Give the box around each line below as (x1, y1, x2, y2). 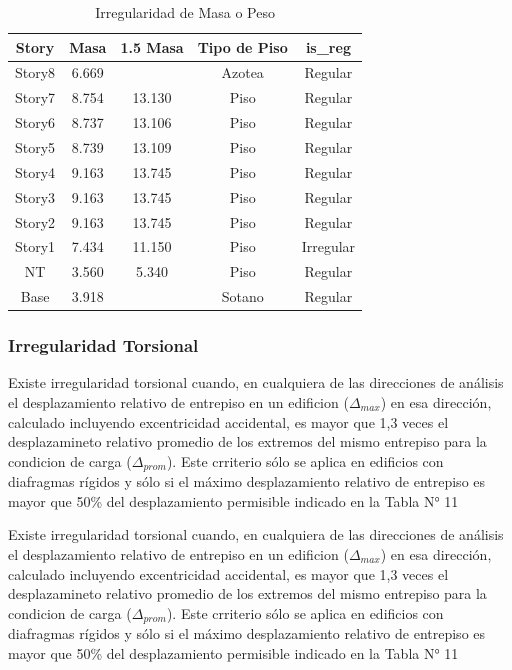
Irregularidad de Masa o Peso (95, 2, 275, 22)
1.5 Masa (120, 36, 184, 57)
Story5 (15, 136, 56, 157)
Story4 (15, 161, 56, 182)
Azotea (221, 62, 264, 83)
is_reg (305, 36, 351, 57)
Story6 (15, 112, 56, 133)
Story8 (15, 62, 56, 83)
